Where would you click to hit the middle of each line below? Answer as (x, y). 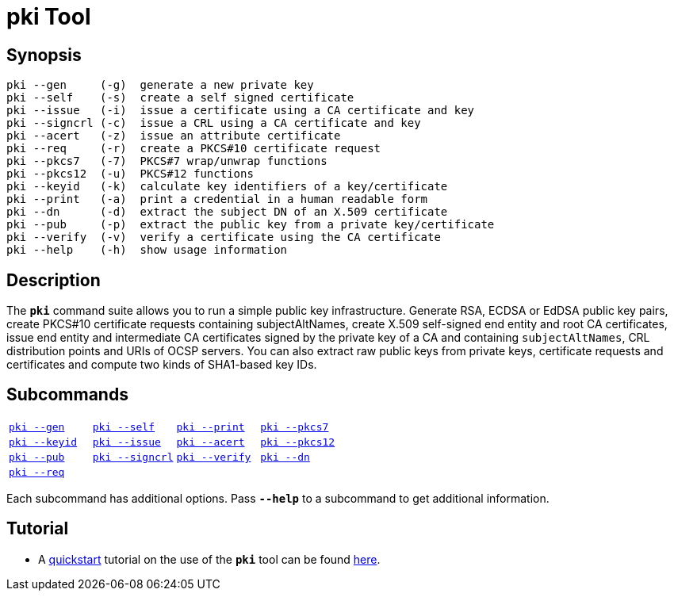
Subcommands (67, 395)
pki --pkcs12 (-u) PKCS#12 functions (130, 174)
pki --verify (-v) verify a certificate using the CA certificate (224, 237)
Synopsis (44, 55)
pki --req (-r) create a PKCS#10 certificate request (194, 149)
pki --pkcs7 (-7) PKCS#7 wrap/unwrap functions (167, 161)
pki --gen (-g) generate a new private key (160, 85)
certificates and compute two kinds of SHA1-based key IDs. (162, 365)
